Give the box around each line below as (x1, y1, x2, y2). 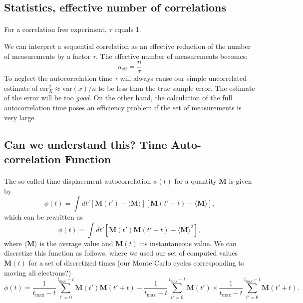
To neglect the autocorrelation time (4, 73, 113, 83)
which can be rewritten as (4, 212, 83, 222)
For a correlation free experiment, (4, 24, 107, 34)
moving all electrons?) (4, 267, 71, 278)
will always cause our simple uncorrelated (120, 73, 247, 83)
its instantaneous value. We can (140, 238, 237, 248)
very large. (4, 112, 36, 122)
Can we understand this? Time (4, 136, 167, 152)
